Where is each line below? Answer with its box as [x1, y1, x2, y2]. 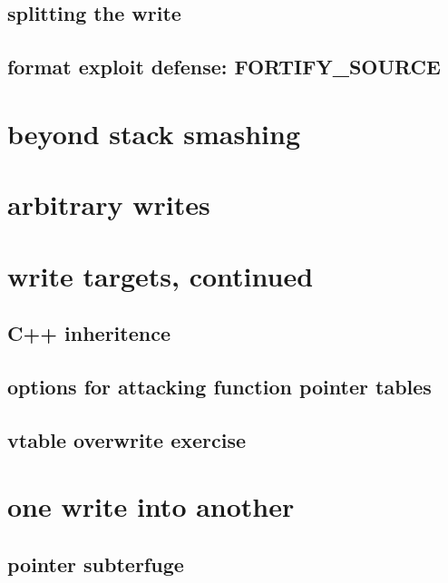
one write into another [7, 488, 295, 525]
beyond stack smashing [7, 114, 300, 151]
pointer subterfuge [7, 549, 184, 578]
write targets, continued [7, 257, 314, 294]
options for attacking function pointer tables [7, 372, 432, 400]
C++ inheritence [7, 319, 170, 347]
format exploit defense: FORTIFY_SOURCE [7, 53, 441, 81]
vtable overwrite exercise [7, 425, 247, 453]
